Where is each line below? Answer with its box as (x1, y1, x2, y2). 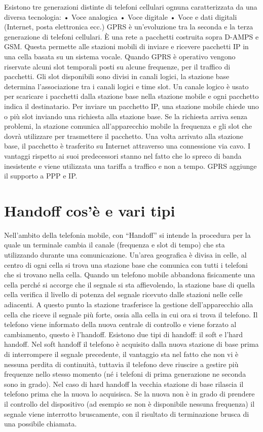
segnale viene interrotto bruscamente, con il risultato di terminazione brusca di (4, 408, 249, 419)
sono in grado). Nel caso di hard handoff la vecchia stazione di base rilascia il (4, 378, 244, 389)
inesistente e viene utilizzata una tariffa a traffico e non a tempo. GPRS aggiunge (4, 160, 257, 171)
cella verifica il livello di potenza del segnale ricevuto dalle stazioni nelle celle (4, 289, 243, 300)
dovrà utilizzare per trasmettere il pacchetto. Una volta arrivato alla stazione (4, 130, 243, 141)
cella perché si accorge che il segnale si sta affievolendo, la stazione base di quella (4, 279, 255, 290)
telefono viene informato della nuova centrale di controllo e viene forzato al (4, 319, 237, 330)
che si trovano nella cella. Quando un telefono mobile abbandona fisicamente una (4, 269, 255, 280)
